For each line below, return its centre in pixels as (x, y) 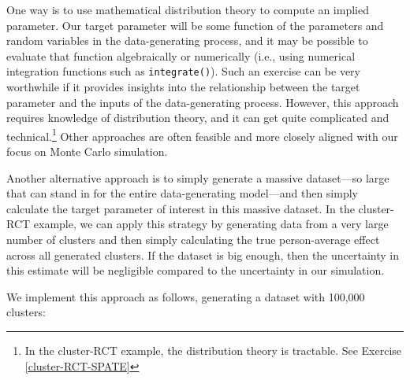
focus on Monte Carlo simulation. (87, 151)
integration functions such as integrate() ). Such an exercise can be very (184, 71)
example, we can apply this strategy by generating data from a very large (211, 224)
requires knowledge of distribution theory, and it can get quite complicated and (198, 118)
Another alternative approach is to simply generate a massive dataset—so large (198, 177)
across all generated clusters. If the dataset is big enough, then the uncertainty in (203, 255)
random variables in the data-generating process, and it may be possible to (187, 41)
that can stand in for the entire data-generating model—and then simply (182, 193)
